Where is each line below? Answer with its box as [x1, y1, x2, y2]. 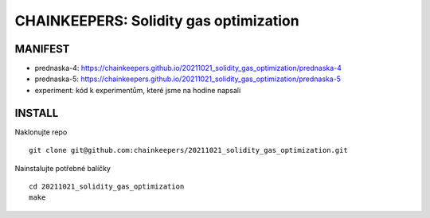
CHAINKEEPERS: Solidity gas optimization [14, 12, 299, 29]
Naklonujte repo [14, 127, 68, 137]
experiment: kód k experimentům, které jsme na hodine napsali [34, 85, 241, 95]
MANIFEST [14, 42, 70, 56]
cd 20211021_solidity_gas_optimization [29, 181, 185, 191]
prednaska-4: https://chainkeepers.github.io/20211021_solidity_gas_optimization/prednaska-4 [34, 64, 342, 73]
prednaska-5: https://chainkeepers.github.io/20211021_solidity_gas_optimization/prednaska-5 [34, 74, 342, 84]
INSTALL [14, 106, 59, 119]
